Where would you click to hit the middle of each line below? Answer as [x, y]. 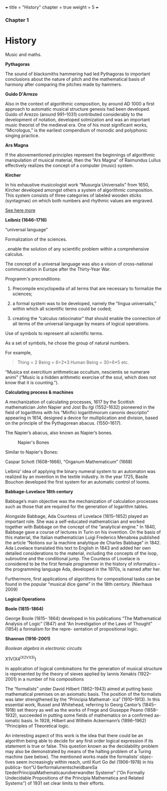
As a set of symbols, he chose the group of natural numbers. [68, 343]
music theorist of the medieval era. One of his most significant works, [77, 125]
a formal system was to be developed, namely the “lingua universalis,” [84, 303]
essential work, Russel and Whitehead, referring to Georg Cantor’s [73, 704]
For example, [19, 352]
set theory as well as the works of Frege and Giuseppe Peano [80, 710]
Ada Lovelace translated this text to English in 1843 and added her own [78, 548]
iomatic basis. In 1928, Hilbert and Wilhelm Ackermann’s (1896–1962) [76, 720]
